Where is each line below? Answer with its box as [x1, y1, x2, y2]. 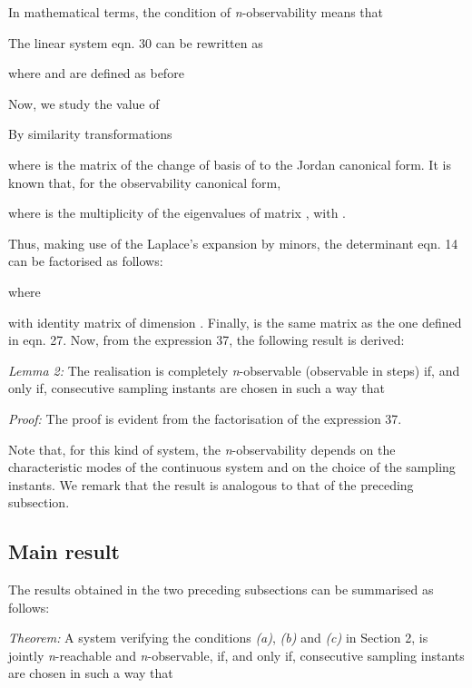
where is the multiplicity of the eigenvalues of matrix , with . [8, 203, 346, 222]
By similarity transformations [8, 124, 172, 143]
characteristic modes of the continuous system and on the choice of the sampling [8, 457, 456, 477]
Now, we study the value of [8, 93, 160, 113]
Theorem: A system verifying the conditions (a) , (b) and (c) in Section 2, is [8, 628, 428, 647]
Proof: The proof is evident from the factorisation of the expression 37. [8, 408, 402, 428]
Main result [8, 537, 120, 565]
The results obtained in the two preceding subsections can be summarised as [8, 580, 434, 599]
